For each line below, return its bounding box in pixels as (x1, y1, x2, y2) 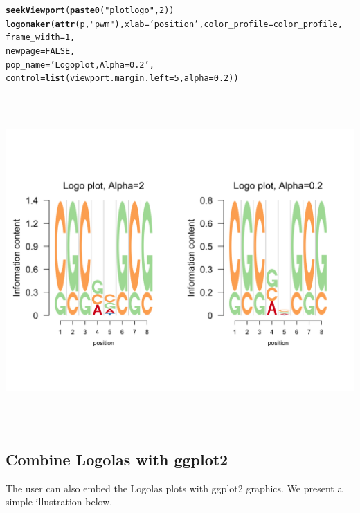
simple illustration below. (6, 494, 113, 509)
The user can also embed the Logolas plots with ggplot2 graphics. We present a (6, 481, 343, 495)
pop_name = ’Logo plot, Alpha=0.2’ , (6, 59, 154, 70)
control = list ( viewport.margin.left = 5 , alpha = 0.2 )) (6, 73, 239, 84)
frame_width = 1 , (6, 32, 75, 43)
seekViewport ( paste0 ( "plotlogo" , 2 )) (6, 6, 174, 15)
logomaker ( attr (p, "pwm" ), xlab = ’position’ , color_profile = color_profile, (6, 19, 343, 29)
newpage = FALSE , (6, 46, 75, 56)
